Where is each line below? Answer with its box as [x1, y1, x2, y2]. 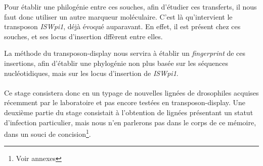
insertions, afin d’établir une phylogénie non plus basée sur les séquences [4, 57, 228, 68]
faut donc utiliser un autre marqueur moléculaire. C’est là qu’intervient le [4, 11, 233, 22]
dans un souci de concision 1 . [4, 127, 91, 139]
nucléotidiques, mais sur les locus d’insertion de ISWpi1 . [4, 67, 179, 78]
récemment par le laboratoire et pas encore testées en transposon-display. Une [4, 97, 246, 108]
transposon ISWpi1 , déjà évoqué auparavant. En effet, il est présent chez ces [4, 21, 241, 32]
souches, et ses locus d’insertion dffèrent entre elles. [4, 31, 163, 41]
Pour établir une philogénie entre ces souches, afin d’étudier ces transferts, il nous [4, 2, 257, 12]
